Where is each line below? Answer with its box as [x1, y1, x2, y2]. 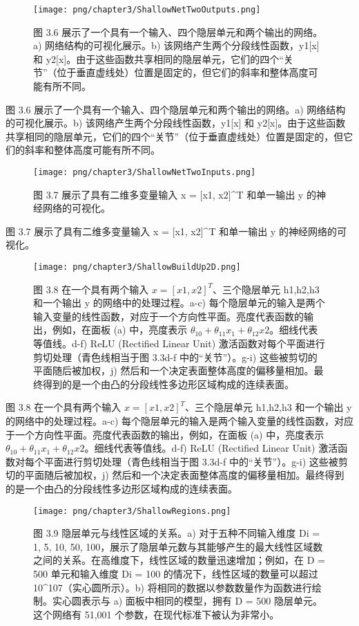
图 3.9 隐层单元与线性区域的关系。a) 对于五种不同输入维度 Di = [33, 526, 320, 540]
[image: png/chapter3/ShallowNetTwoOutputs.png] [33, 5, 261, 15]
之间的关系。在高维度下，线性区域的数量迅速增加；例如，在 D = [33, 553, 325, 567]
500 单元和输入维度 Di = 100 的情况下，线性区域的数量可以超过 [33, 567, 318, 581]
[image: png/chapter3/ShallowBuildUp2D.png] [33, 262, 241, 273]
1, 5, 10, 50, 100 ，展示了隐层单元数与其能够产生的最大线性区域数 [33, 539, 323, 553]
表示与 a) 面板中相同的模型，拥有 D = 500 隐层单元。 [81, 593, 323, 608]
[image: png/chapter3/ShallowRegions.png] [33, 506, 231, 516]
